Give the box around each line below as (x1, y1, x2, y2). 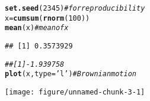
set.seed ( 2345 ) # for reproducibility (5, 4, 145, 12)
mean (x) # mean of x (5, 24, 69, 32)
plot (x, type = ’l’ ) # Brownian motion (5, 70, 136, 79)
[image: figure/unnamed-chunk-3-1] (5, 87, 145, 96)
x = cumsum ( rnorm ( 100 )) (5, 14, 90, 22)
